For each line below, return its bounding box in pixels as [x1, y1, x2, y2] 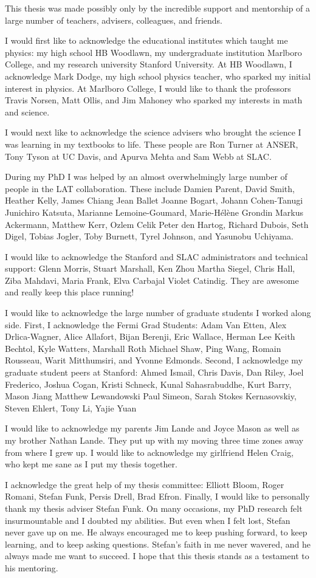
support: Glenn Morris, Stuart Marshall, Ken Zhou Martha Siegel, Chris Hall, [5, 262, 295, 275]
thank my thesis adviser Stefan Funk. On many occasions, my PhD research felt [5, 501, 303, 514]
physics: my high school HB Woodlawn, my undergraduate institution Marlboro [5, 46, 302, 58]
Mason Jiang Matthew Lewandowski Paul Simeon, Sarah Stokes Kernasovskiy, [5, 390, 297, 402]
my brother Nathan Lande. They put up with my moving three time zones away [5, 434, 304, 446]
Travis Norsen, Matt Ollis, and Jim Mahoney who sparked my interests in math [5, 94, 303, 106]
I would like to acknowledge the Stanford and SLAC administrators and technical [5, 250, 308, 263]
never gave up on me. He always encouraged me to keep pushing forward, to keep [5, 526, 307, 538]
